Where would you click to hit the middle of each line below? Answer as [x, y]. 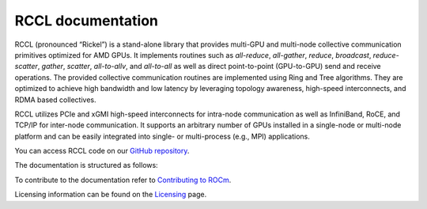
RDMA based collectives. [55, 100]
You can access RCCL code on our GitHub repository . [102, 151]
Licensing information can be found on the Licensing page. [111, 195]
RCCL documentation [86, 21]
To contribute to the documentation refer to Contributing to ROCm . [123, 180]
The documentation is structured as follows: [86, 165]
